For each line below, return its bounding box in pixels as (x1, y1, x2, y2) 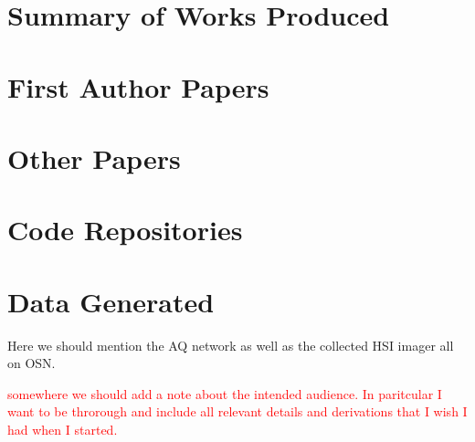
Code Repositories (7, 211, 243, 248)
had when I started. (7, 420, 118, 438)
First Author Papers (7, 68, 269, 105)
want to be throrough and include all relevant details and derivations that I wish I (7, 402, 468, 421)
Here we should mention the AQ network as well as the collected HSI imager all (7, 335, 454, 354)
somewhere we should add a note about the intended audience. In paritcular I (7, 384, 442, 403)
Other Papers (7, 139, 181, 176)
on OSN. (7, 353, 56, 373)
